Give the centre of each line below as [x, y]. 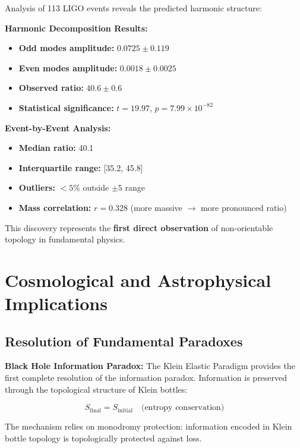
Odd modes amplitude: [67, 48]
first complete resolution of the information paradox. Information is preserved [146, 378]
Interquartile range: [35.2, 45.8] [81, 167]
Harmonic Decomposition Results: [76, 28]
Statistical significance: [66, 107]
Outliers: [37, 187]
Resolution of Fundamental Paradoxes [124, 341]
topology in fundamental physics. [65, 239]
